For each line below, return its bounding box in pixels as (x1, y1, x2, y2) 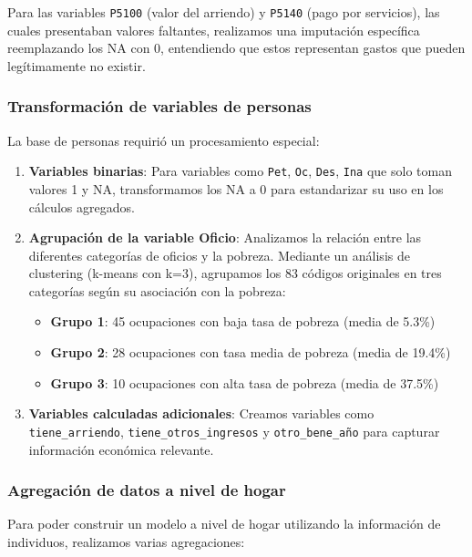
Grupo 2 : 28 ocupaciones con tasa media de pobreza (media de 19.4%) (50, 343, 451, 362)
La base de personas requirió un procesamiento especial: (7, 130, 320, 150)
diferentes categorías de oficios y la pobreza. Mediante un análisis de (28, 245, 410, 264)
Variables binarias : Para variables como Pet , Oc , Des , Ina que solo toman (28, 161, 452, 181)
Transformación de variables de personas (7, 95, 312, 118)
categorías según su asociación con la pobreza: (28, 281, 286, 300)
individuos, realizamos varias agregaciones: (7, 531, 245, 551)
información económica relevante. (28, 439, 214, 459)
